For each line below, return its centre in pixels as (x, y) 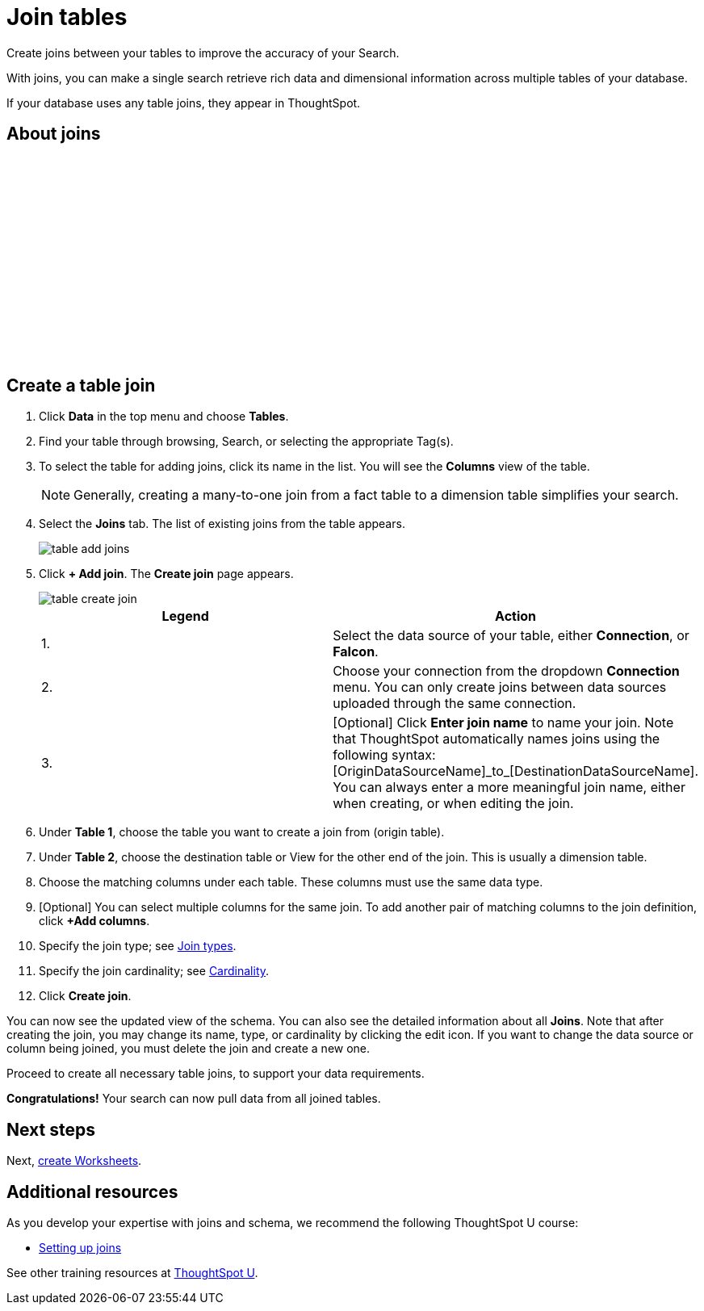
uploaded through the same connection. (455, 704)
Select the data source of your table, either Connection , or (511, 636)
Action (516, 616)
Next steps (51, 1129)
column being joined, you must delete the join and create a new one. (189, 1049)
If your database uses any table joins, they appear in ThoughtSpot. (184, 103)
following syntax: (384, 755)
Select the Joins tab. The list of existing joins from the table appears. (222, 524)
